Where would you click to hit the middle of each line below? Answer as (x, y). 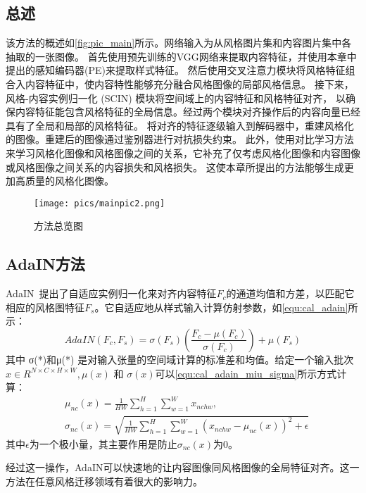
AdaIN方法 (45, 264)
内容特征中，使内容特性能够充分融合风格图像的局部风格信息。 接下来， (189, 83)
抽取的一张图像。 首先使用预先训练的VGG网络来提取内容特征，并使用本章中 (181, 56)
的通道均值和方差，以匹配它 (290, 293)
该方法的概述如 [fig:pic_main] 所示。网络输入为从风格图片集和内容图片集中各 (179, 43)
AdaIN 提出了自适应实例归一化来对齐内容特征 (111, 293)
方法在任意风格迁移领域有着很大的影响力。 (104, 481)
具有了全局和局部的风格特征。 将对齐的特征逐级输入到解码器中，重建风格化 (180, 125)
